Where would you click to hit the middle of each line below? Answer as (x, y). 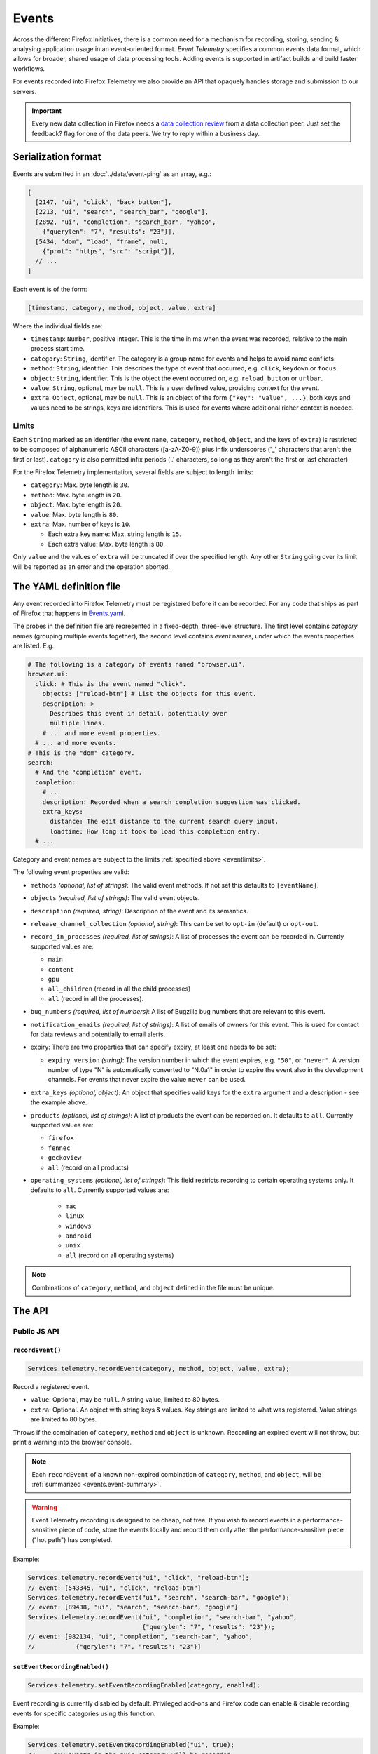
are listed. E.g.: (34, 646)
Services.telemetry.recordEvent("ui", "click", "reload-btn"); (139, 1578)
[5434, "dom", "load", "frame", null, (101, 241)
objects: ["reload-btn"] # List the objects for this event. (149, 694)
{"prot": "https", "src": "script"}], (109, 251)
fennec (59, 1148)
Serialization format (57, 157)
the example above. (59, 1102)
